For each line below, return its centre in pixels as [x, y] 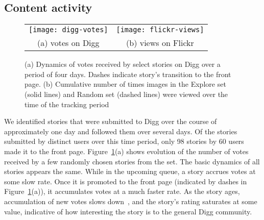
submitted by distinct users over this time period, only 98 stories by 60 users [124, 141]
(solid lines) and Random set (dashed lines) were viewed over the [126, 94]
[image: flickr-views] [160, 30]
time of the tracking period [67, 104]
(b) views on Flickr [160, 43]
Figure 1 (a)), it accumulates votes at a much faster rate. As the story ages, [122, 191]
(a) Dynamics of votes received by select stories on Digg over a [123, 64]
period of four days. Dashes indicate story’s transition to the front [128, 74]
